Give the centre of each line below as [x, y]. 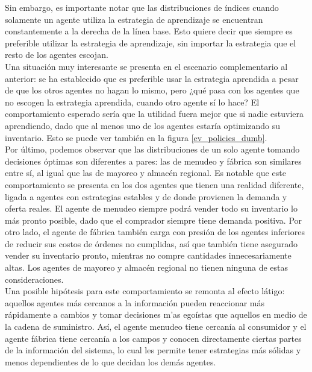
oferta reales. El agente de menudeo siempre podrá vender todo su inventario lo [151, 208]
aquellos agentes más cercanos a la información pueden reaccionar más [135, 302]
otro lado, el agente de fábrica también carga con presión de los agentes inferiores [155, 232]
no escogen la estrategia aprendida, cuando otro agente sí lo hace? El [132, 102]
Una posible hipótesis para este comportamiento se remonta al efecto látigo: [145, 291]
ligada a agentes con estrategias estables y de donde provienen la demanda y [146, 196]
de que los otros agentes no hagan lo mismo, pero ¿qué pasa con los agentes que [152, 90]
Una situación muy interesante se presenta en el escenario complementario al [146, 66]
